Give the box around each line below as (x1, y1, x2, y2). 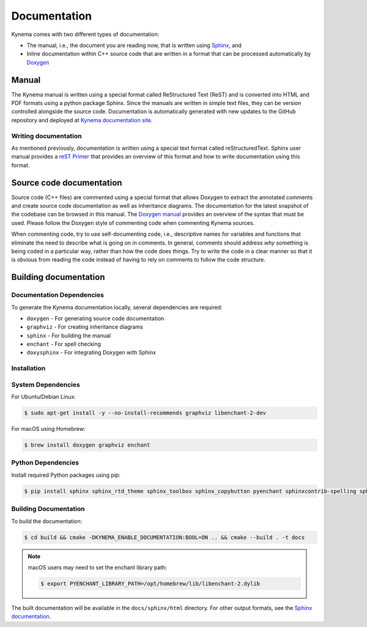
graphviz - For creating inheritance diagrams (26, 323, 144, 331)
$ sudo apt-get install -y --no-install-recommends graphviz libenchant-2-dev (24, 409, 266, 417)
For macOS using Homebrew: (11, 425, 86, 433)
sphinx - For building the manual (26, 332, 111, 339)
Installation (11, 364, 46, 373)
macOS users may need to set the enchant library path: (28, 563, 168, 571)
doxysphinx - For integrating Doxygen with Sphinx (26, 349, 156, 356)
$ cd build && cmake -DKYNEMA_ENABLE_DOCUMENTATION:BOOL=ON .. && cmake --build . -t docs (24, 533, 305, 541)
